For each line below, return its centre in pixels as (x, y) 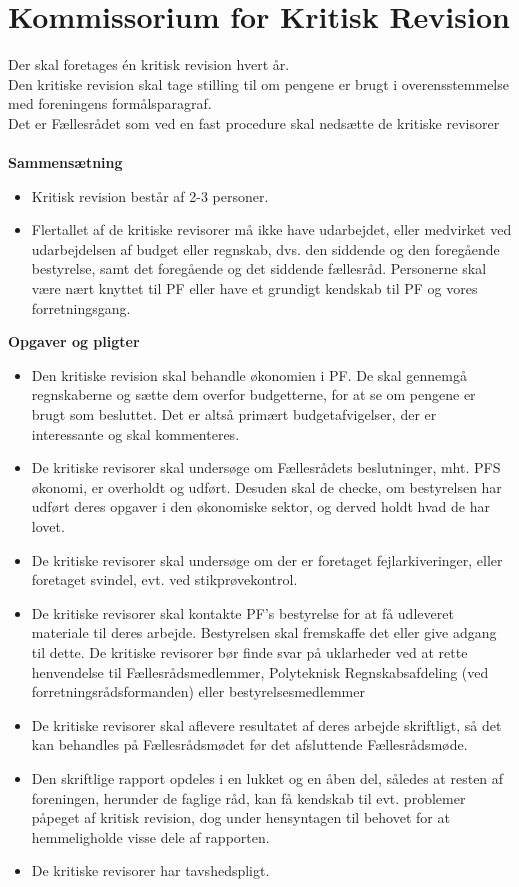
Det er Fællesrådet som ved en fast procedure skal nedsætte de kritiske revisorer (254, 122)
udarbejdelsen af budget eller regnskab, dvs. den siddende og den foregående (265, 248)
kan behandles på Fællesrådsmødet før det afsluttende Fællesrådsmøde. (249, 744)
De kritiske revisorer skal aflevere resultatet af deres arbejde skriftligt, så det (266, 724)
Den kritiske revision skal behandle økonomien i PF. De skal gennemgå (249, 374)
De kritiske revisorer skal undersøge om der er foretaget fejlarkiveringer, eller (267, 559)
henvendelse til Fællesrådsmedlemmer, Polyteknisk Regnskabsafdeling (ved (260, 671)
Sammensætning (65, 162)
